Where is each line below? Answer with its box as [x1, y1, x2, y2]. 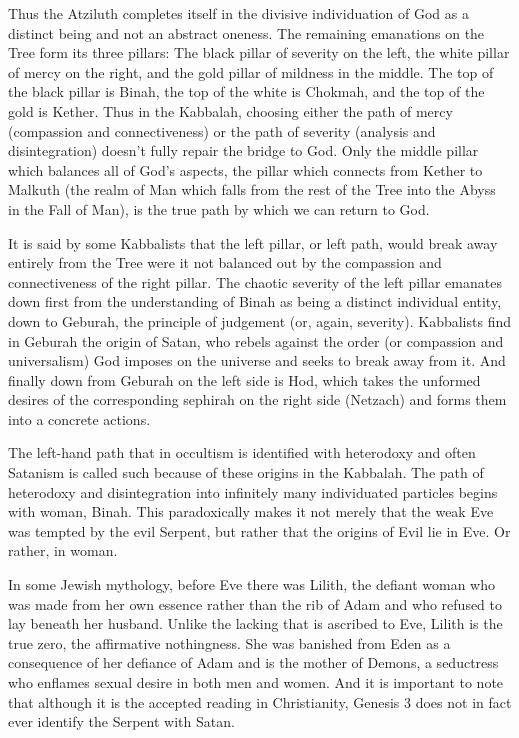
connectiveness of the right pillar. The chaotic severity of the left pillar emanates [8, 271, 502, 292]
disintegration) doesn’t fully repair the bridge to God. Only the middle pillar [8, 140, 479, 161]
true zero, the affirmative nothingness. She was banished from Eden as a [8, 632, 451, 653]
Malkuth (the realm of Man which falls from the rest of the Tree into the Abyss [8, 179, 496, 200]
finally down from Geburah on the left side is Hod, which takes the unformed [8, 369, 481, 390]
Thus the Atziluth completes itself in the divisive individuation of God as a [8, 3, 469, 23]
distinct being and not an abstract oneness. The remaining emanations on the [8, 22, 485, 43]
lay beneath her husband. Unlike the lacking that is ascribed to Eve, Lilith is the [8, 613, 503, 634]
